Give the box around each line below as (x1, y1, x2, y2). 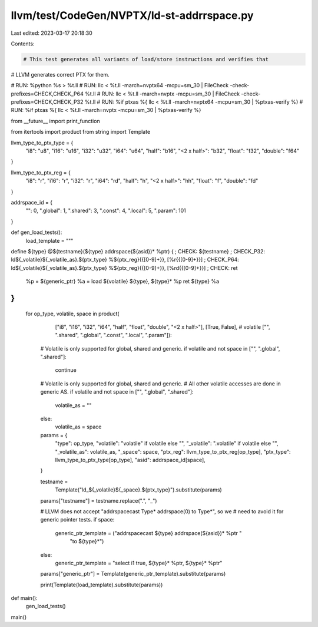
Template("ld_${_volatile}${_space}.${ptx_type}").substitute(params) (55, 486, 222, 493)
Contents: (11, 40, 35, 47)
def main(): (11, 595, 38, 602)
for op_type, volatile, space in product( (25, 310, 120, 317)
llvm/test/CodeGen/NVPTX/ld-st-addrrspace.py (11, 9, 254, 22)
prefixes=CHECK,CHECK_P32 (11, 98, 84, 105)
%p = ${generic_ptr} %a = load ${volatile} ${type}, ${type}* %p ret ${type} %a (25, 278, 220, 285)
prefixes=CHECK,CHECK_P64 (11, 90, 84, 97)
